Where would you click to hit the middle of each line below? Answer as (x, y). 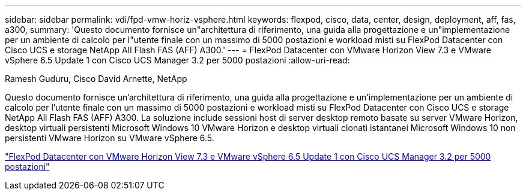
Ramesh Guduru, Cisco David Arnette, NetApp (96, 79)
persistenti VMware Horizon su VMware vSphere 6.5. (110, 138)
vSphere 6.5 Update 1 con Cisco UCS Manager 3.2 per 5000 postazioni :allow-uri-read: (177, 60)
